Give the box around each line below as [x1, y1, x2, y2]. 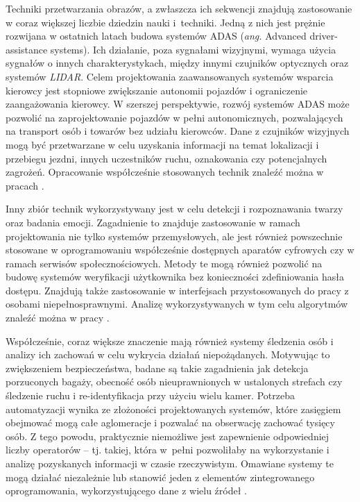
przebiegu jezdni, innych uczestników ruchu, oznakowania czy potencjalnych [6, 151, 327, 165]
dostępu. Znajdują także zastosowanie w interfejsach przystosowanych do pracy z [6, 283, 349, 297]
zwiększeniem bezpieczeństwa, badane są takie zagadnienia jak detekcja [6, 360, 309, 375]
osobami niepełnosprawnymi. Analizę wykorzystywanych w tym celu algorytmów [6, 296, 348, 311]
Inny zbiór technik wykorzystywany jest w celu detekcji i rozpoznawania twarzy [6, 201, 343, 216]
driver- [309, 28, 338, 43]
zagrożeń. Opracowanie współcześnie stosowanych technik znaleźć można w [6, 165, 324, 179]
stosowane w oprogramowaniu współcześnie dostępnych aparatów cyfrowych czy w [6, 242, 354, 257]
